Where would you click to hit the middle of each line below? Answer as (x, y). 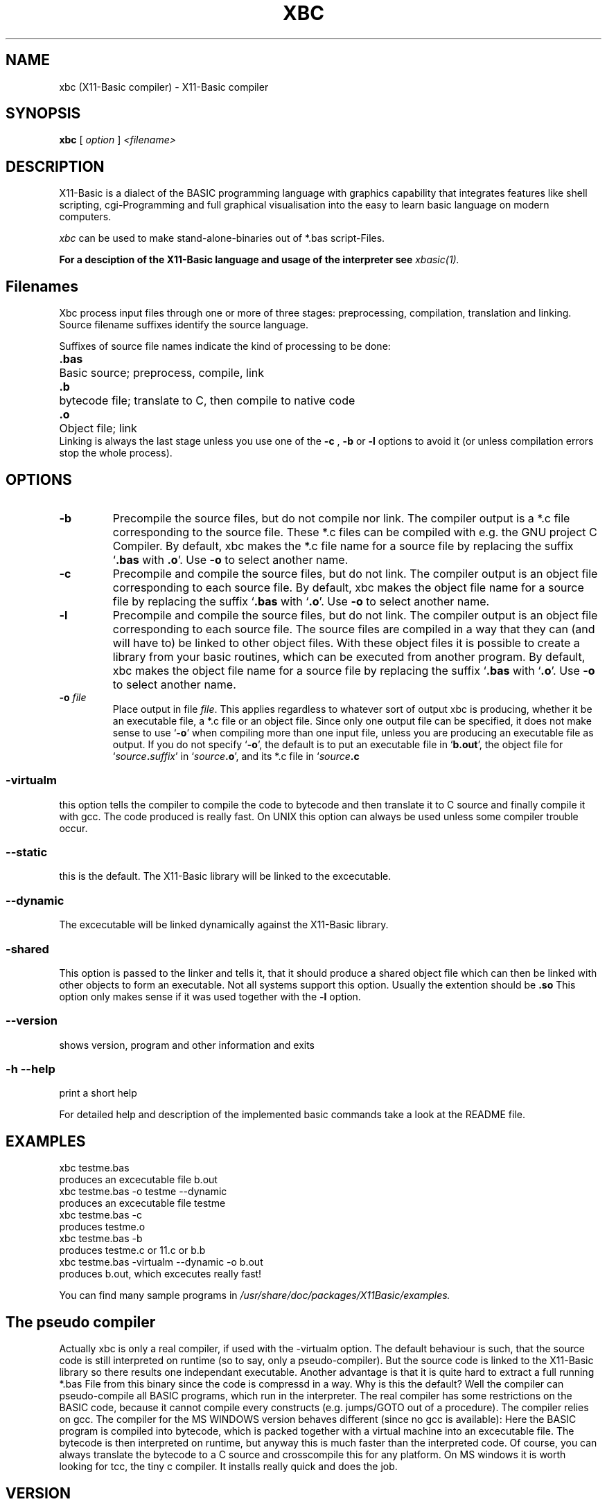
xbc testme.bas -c (100, 1215)
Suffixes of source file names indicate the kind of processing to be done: (225, 346)
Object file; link (98, 428)
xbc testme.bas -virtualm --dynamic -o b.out (161, 1262)
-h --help (30, 1069)
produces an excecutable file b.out (138, 1180)
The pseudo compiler (81, 1322)
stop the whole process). (116, 453)
